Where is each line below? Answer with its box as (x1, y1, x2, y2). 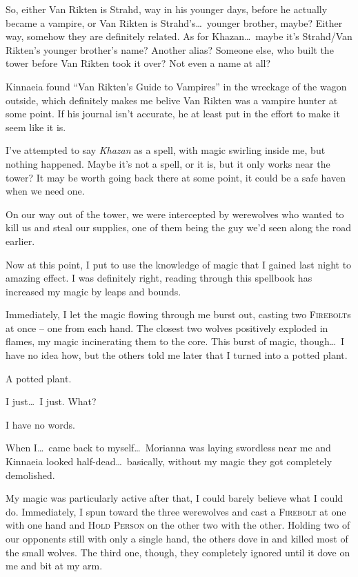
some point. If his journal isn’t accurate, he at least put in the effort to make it (6, 106, 340, 121)
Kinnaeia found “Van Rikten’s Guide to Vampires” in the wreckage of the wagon (6, 79, 347, 93)
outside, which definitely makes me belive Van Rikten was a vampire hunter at (6, 92, 338, 107)
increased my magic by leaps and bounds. (6, 284, 181, 298)
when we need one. (6, 184, 85, 198)
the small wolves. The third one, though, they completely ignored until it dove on (6, 545, 350, 559)
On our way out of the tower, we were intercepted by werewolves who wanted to (6, 206, 344, 221)
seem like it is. (6, 119, 66, 134)
